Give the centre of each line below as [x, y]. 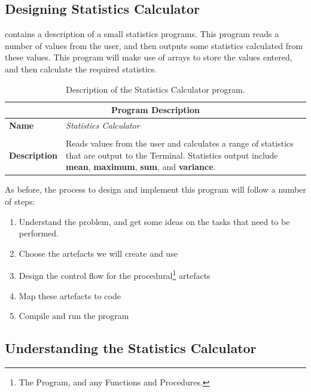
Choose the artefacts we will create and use [98, 253]
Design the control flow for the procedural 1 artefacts [115, 275]
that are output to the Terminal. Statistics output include [172, 155]
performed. [39, 233]
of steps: [20, 201]
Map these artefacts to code [70, 295]
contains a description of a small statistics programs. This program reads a [142, 34]
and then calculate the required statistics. [81, 69]
